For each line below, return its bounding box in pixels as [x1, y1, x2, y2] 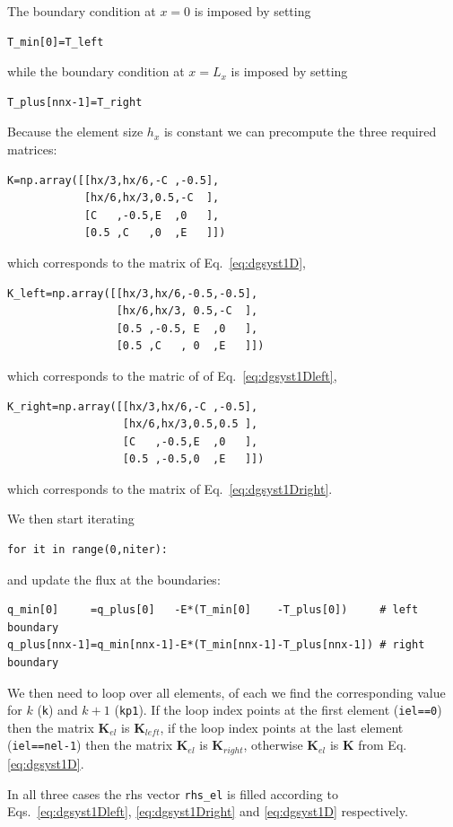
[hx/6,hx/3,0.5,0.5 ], [122, 418, 258, 431]
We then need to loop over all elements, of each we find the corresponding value [7, 682, 446, 701]
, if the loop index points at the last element [160, 717, 404, 736]
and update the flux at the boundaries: [7, 569, 221, 588]
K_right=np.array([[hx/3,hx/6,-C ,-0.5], [7, 400, 258, 413]
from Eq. [358, 735, 407, 754]
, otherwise [243, 735, 303, 754]
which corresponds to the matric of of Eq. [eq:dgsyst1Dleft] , [7, 365, 337, 384]
